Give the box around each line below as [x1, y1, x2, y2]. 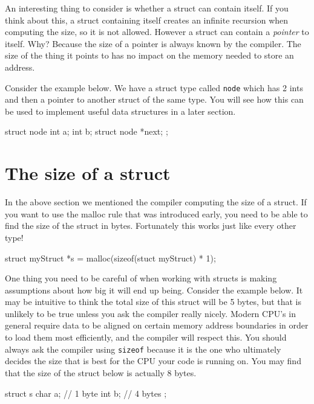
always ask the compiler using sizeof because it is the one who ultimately [5, 342, 281, 355]
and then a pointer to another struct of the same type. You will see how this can [5, 93, 304, 106]
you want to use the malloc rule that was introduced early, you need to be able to [5, 207, 308, 220]
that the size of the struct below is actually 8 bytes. [5, 366, 197, 379]
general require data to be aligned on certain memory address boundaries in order [5, 319, 309, 332]
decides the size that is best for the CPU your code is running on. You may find [5, 354, 301, 367]
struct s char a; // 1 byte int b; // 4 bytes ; [5, 386, 167, 399]
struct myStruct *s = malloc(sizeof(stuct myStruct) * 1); [5, 251, 216, 264]
